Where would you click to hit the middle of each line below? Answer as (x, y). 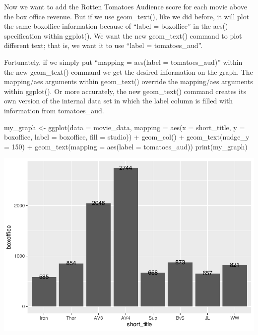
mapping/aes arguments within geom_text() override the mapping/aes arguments (129, 81)
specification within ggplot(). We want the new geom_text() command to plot (123, 35)
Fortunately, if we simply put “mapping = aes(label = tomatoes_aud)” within (123, 62)
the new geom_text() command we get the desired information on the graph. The (129, 72)
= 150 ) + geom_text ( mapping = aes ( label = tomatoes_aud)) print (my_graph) (126, 146)
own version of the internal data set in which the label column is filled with (119, 101)
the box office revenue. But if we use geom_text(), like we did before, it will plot (127, 16)
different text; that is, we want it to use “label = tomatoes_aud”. (103, 45)
